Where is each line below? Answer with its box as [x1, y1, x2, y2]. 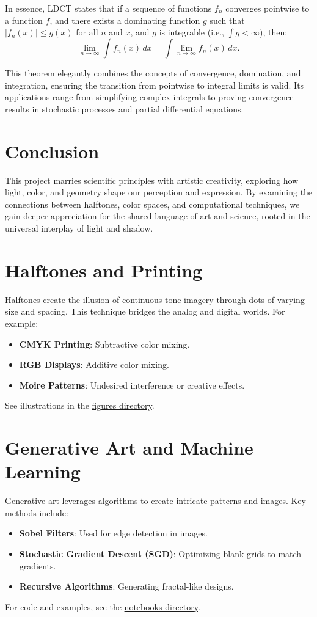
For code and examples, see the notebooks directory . [5, 600, 200, 613]
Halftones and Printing [5, 257, 203, 282]
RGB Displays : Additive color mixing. [19, 358, 169, 371]
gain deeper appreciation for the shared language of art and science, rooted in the [5, 210, 310, 222]
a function [5, 13, 43, 26]
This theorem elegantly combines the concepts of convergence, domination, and [5, 67, 301, 79]
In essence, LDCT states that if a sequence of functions [5, 2, 212, 14]
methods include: [5, 506, 68, 519]
